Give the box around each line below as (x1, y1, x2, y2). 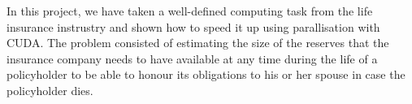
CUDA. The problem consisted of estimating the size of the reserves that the (7, 34, 389, 51)
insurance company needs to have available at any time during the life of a (7, 50, 378, 67)
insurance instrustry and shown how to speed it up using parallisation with (7, 18, 380, 35)
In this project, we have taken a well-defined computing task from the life (7, 2, 373, 19)
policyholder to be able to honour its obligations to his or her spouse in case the (7, 66, 405, 83)
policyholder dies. (7, 81, 93, 98)
